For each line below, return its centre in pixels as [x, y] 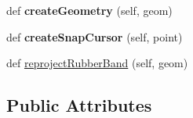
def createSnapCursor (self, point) [95, 36]
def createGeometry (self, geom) [89, 10]
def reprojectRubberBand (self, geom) [97, 63]
